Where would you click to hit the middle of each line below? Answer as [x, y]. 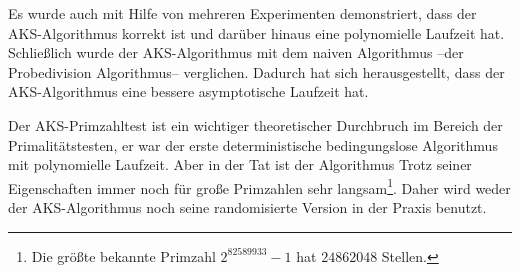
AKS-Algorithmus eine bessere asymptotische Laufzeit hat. [188, 91]
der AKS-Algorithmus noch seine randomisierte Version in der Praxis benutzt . [247, 207]
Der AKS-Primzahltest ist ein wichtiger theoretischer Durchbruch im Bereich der [255, 124]
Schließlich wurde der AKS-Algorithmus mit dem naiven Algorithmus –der [236, 52]
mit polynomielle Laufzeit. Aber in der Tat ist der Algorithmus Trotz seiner [240, 164]
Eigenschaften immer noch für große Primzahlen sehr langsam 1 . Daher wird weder [259, 186]
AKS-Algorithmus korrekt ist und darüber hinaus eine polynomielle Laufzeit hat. [256, 32]
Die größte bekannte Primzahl [123, 255]
